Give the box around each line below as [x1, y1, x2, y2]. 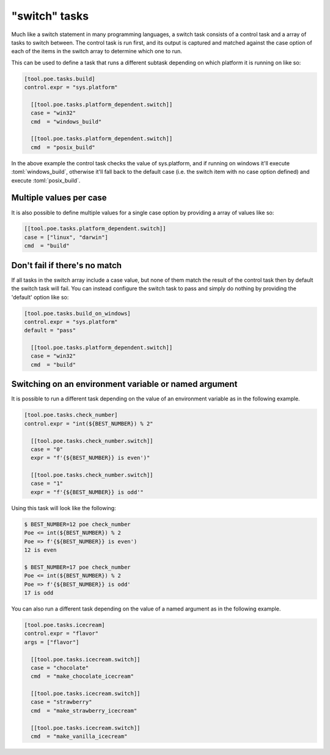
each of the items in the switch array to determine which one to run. [11, 48, 183, 55]
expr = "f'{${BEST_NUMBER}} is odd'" [31, 489, 144, 495]
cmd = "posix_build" [31, 144, 96, 151]
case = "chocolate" [31, 664, 89, 671]
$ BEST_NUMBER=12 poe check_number [24, 520, 131, 528]
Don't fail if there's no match [11, 260, 122, 271]
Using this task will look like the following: [11, 504, 116, 511]
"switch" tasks [11, 9, 89, 23]
